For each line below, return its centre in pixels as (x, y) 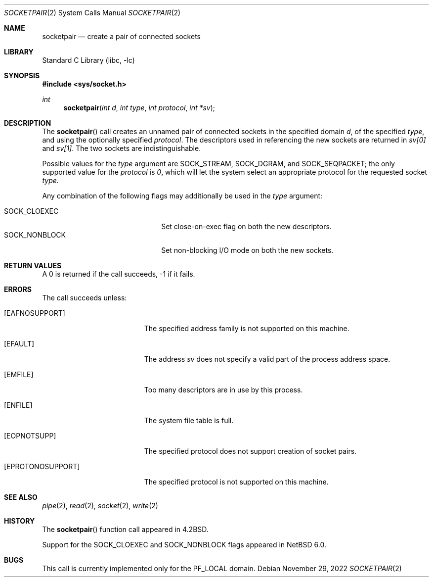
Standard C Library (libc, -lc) (88, 60)
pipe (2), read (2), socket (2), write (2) (100, 506)
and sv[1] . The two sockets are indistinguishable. (122, 148)
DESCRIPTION (28, 123)
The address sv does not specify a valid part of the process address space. (267, 359)
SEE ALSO (21, 497)
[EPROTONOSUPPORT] (42, 466)
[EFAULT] (19, 344)
